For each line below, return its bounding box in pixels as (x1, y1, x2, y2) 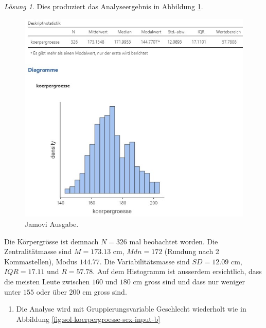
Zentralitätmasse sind (4, 246, 72, 257)
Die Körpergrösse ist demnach (4, 236, 99, 246)
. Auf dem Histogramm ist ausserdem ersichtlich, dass (93, 266, 262, 277)
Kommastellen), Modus (4, 256, 78, 266)
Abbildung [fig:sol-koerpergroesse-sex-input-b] (16, 313, 161, 324)
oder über (36, 286, 67, 297)
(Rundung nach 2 (164, 246, 219, 257)
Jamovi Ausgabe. (25, 219, 79, 229)
